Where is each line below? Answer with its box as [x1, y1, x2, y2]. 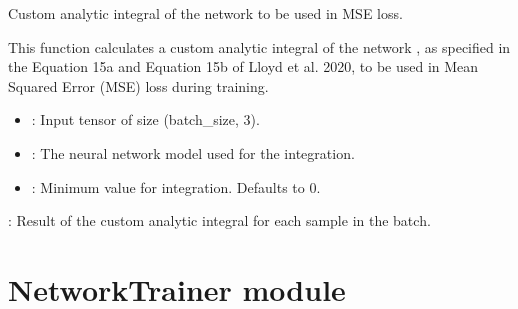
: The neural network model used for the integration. [31, 142, 355, 163]
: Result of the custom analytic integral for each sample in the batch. [8, 210, 431, 231]
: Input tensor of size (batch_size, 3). [31, 109, 260, 130]
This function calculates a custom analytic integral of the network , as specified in [8, 36, 511, 57]
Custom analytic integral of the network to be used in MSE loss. [8, 3, 403, 23]
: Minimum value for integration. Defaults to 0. [31, 176, 321, 197]
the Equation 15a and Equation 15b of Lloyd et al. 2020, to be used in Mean [8, 56, 479, 77]
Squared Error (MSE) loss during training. [8, 75, 269, 96]
